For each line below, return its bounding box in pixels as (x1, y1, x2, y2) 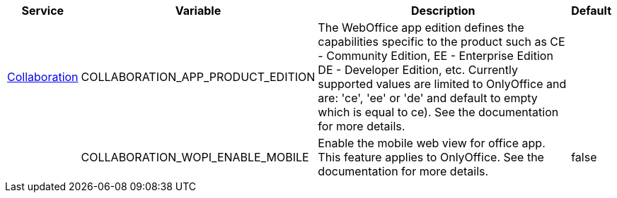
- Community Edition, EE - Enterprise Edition (318, 49, 553, 63)
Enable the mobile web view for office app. (318, 136, 546, 150)
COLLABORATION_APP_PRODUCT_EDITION (81, 70, 316, 84)
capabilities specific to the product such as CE (318, 35, 565, 49)
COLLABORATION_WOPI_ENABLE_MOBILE (81, 150, 309, 164)
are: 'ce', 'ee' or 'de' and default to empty (318, 91, 538, 105)
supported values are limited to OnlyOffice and (318, 77, 567, 91)
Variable (175, 4, 221, 18)
